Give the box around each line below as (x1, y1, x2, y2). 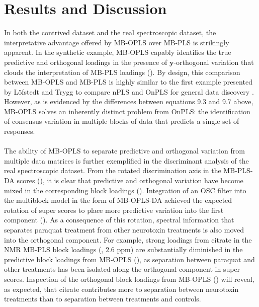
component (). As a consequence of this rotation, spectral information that (4, 214, 234, 225)
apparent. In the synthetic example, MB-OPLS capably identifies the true (4, 47, 231, 57)
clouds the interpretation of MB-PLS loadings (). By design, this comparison (4, 66, 240, 77)
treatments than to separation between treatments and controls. (4, 293, 201, 304)
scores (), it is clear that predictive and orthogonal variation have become (17, 175, 243, 186)
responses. (4, 126, 35, 136)
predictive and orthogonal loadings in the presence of (4, 56, 167, 67)
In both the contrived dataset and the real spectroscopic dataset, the (4, 27, 216, 38)
